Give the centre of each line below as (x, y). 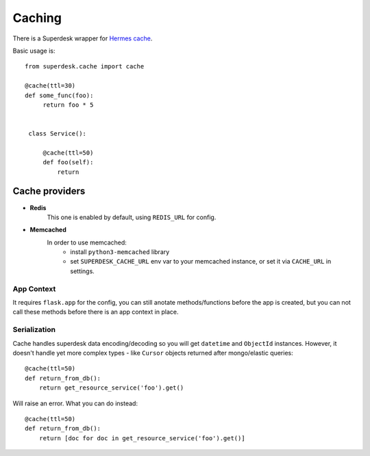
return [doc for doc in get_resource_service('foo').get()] (142, 438)
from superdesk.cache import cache (85, 66)
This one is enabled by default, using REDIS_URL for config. (132, 217)
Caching (37, 18)
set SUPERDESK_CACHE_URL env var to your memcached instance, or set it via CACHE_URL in (201, 262)
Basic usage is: (34, 51)
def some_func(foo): (59, 95)
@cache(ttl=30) (50, 86)
